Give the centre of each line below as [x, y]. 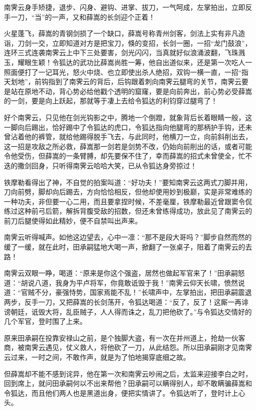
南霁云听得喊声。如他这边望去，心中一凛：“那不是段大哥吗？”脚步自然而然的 [128, 237]
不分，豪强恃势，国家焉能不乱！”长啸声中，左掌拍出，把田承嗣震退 [143, 292]
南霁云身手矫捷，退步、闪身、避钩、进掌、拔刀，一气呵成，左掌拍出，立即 [125, 7]
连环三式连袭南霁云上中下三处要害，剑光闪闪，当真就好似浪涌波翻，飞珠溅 [125, 52]
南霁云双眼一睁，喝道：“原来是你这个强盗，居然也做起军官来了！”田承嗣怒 [125, 273]
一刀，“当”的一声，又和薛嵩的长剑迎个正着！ [83, 16]
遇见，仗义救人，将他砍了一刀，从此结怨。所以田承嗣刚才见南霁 [148, 347]
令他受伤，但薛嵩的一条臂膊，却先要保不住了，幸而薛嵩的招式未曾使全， [121, 156]
